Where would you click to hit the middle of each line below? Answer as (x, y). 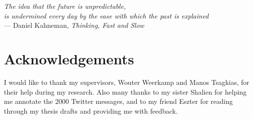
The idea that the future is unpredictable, (65, 6)
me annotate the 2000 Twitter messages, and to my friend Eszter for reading (118, 101)
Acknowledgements (69, 58)
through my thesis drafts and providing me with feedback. (91, 110)
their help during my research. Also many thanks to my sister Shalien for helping (125, 91)
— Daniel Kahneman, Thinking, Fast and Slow (74, 25)
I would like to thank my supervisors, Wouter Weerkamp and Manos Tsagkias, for (127, 82)
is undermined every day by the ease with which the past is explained (106, 15)
